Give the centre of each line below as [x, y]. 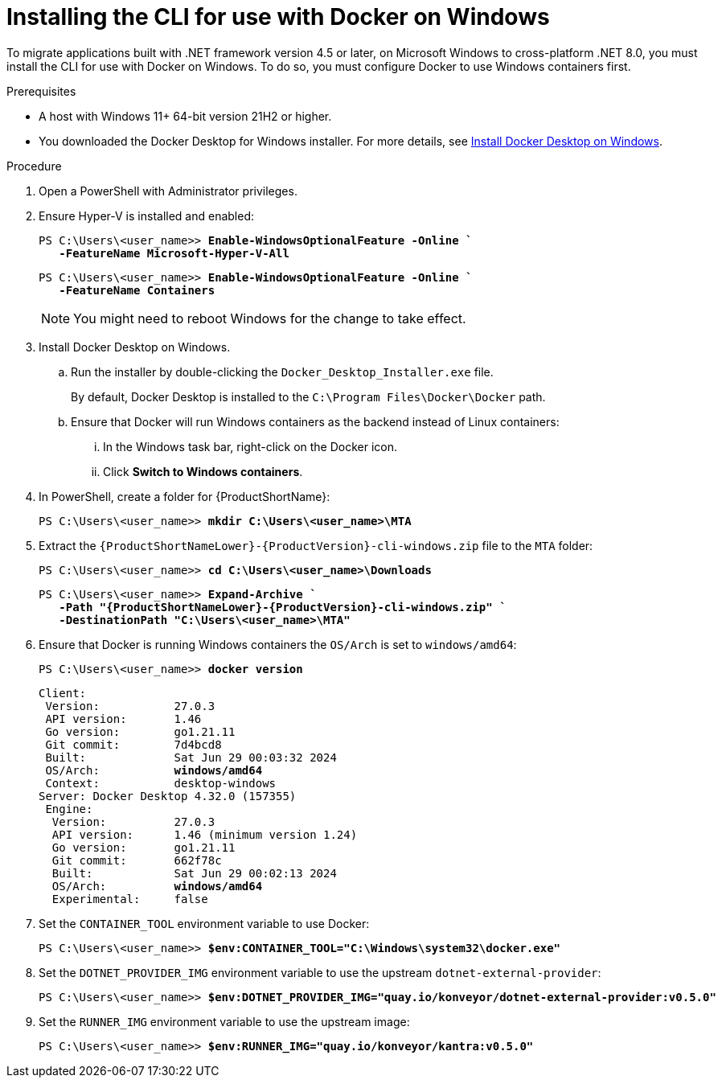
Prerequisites [41, 91]
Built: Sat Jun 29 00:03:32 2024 [191, 757]
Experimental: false [130, 899]
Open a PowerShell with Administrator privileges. [168, 191]
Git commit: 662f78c [137, 860]
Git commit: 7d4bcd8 [133, 744]
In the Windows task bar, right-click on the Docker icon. [250, 446]
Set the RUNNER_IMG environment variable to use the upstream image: [224, 1021]
